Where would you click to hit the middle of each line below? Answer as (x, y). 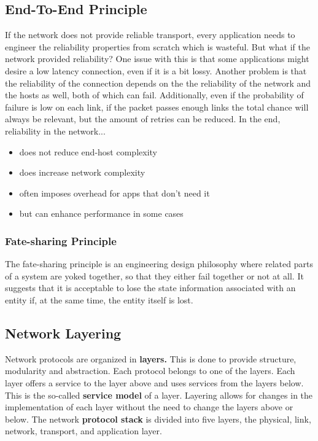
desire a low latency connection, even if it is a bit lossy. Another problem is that (156, 70)
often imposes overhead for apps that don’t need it (114, 193)
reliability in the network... (55, 131)
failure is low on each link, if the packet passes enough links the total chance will (157, 107)
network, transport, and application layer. (83, 431)
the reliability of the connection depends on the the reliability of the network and (158, 83)
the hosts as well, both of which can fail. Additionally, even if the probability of (154, 95)
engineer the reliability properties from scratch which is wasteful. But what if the (157, 46)
